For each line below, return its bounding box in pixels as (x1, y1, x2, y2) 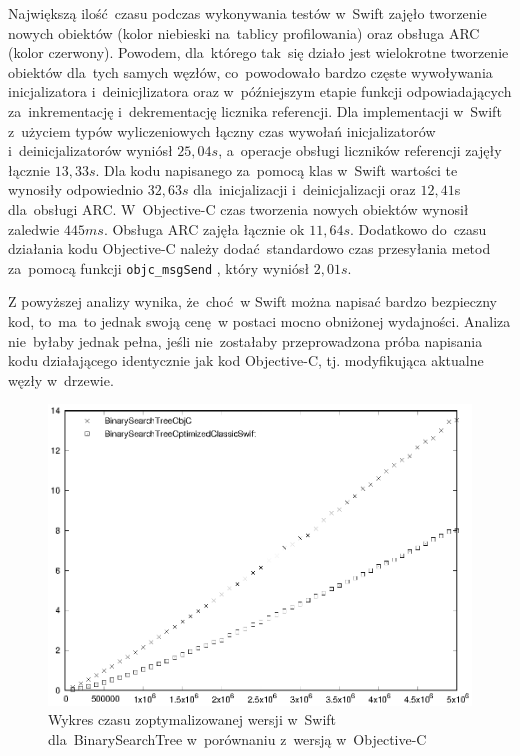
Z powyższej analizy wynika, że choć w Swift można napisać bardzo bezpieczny (8, 291, 497, 312)
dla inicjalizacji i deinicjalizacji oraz (193, 179, 416, 200)
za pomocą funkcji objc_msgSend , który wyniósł (8, 257, 310, 278)
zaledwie (8, 218, 60, 239)
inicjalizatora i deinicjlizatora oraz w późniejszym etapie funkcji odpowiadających (8, 81, 512, 102)
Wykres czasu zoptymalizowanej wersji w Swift (48, 709, 337, 730)
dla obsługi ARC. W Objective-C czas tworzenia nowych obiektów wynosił (8, 198, 469, 219)
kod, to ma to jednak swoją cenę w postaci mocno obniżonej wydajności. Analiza (8, 310, 511, 331)
